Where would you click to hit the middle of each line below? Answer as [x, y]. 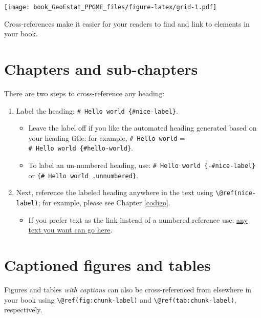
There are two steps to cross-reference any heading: [84, 93]
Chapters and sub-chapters [101, 69]
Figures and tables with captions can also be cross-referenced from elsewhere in [128, 290]
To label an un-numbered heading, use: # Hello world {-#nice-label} [142, 165]
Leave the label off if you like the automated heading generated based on [143, 128]
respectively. [23, 310]
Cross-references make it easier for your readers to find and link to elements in [127, 23]
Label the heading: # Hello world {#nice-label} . [97, 110]
